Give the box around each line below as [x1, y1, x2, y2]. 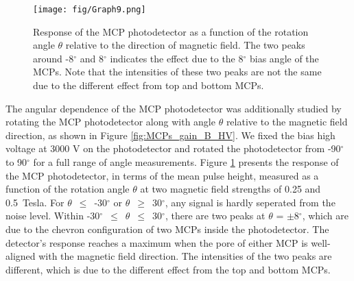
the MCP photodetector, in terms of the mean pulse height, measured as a [5, 168, 319, 182]
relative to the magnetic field [226, 114, 348, 129]
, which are [302, 208, 349, 223]
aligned [5, 249, 36, 263]
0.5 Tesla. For [5, 195, 64, 209]
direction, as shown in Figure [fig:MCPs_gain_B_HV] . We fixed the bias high [5, 127, 335, 142]
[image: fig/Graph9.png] [33, 5, 146, 14]
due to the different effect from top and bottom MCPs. [33, 78, 264, 93]
